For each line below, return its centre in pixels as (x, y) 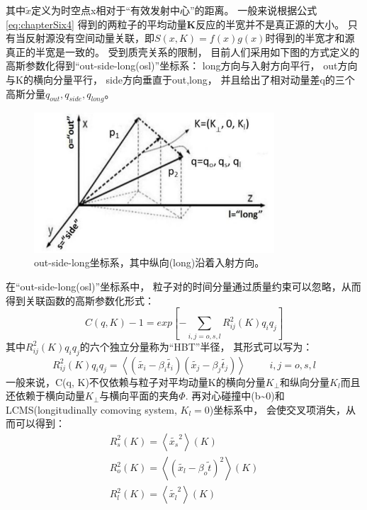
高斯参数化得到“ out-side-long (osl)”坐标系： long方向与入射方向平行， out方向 (182, 66)
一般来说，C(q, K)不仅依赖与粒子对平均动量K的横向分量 (136, 381)
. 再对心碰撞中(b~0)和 (235, 396)
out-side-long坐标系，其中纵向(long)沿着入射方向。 (149, 262)
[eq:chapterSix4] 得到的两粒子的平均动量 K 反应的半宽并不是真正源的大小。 (175, 24)
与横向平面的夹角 (139, 396)
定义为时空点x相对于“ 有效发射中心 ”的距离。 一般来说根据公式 (174, 10)
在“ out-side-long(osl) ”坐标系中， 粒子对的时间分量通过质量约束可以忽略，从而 (183, 286)
